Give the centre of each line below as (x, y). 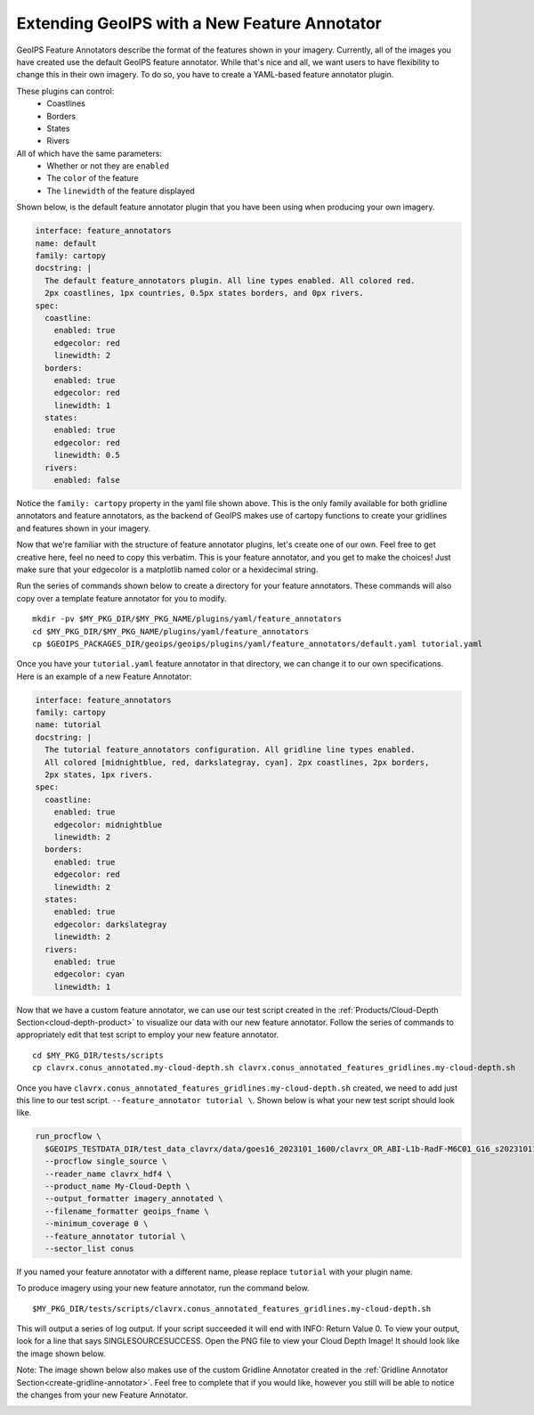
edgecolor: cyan (89, 974)
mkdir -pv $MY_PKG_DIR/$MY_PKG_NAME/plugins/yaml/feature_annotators (187, 619)
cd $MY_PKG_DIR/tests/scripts (98, 1055)
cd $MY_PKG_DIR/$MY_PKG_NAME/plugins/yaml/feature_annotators (171, 631)
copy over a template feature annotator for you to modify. (121, 598)
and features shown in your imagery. (84, 528)
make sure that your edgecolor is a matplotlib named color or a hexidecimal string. (167, 569)
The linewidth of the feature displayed (121, 191)
